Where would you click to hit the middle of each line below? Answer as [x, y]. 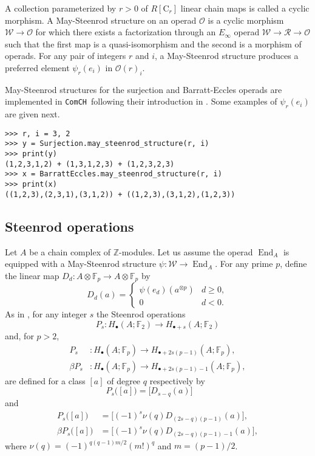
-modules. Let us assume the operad [186, 251]
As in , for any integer [46, 314]
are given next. [32, 114]
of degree [124, 380]
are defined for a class [45, 380]
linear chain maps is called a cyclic [245, 8]
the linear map [32, 275]
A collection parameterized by [61, 8]
